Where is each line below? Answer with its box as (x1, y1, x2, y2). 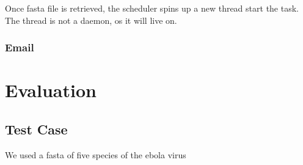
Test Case (5, 119, 68, 138)
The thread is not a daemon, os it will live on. (5, 13, 177, 26)
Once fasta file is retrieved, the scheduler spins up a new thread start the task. (5, 2, 299, 14)
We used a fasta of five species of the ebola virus (5, 148, 186, 161)
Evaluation (5, 78, 97, 103)
